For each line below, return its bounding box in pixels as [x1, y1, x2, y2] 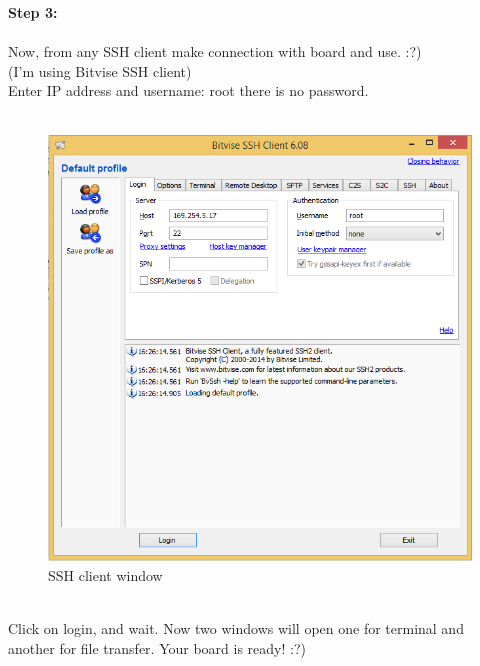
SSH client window [48, 564, 163, 585]
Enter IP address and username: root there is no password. [8, 80, 369, 101]
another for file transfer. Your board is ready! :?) [8, 637, 306, 658]
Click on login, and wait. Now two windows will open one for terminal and [8, 617, 464, 638]
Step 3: [8, 2, 58, 22]
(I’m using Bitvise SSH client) [8, 60, 192, 81]
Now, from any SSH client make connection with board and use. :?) [8, 41, 422, 62]
